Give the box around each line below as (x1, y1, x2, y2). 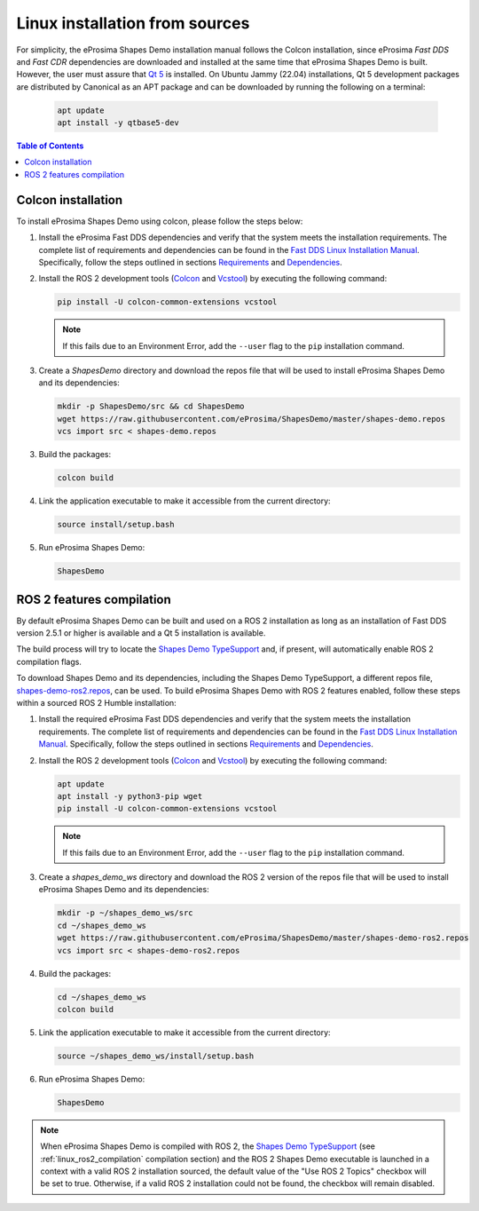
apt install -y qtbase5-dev (57, 118, 179, 128)
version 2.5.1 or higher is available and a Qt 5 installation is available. (16, 628, 266, 638)
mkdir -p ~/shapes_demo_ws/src (57, 908, 194, 918)
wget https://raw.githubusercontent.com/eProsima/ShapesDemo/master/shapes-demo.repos (57, 414, 446, 423)
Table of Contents (16, 140, 84, 151)
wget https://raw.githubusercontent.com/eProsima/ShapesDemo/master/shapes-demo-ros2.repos (57, 933, 469, 943)
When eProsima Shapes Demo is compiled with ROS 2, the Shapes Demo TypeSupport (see (40, 1141, 376, 1152)
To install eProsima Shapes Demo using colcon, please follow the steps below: (16, 216, 303, 226)
